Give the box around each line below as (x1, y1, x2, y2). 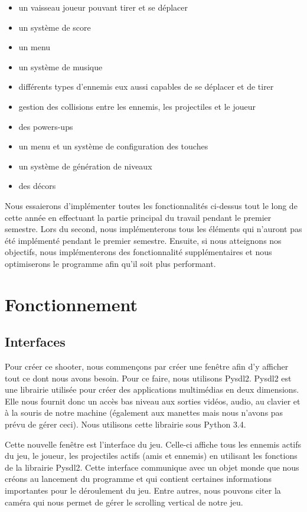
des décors (18, 180, 56, 192)
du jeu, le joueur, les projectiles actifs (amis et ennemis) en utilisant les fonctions (5, 449, 298, 462)
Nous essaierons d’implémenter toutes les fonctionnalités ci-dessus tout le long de (5, 199, 298, 211)
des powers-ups (18, 120, 73, 132)
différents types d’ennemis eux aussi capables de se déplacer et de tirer (18, 80, 274, 93)
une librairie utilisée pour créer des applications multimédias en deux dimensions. (5, 383, 299, 396)
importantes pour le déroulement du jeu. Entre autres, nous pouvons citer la (5, 484, 281, 497)
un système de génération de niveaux (18, 159, 152, 172)
